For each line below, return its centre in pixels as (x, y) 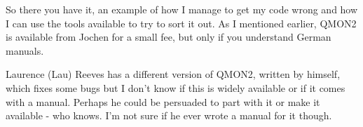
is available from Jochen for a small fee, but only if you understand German (169, 37)
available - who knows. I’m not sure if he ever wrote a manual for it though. (169, 115)
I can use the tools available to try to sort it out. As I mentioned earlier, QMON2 (181, 23)
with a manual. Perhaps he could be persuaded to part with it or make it (163, 101)
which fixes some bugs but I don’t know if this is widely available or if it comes (176, 87)
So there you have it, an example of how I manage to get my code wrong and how (182, 9)
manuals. (25, 50)
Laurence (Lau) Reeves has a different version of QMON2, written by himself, (173, 74)
